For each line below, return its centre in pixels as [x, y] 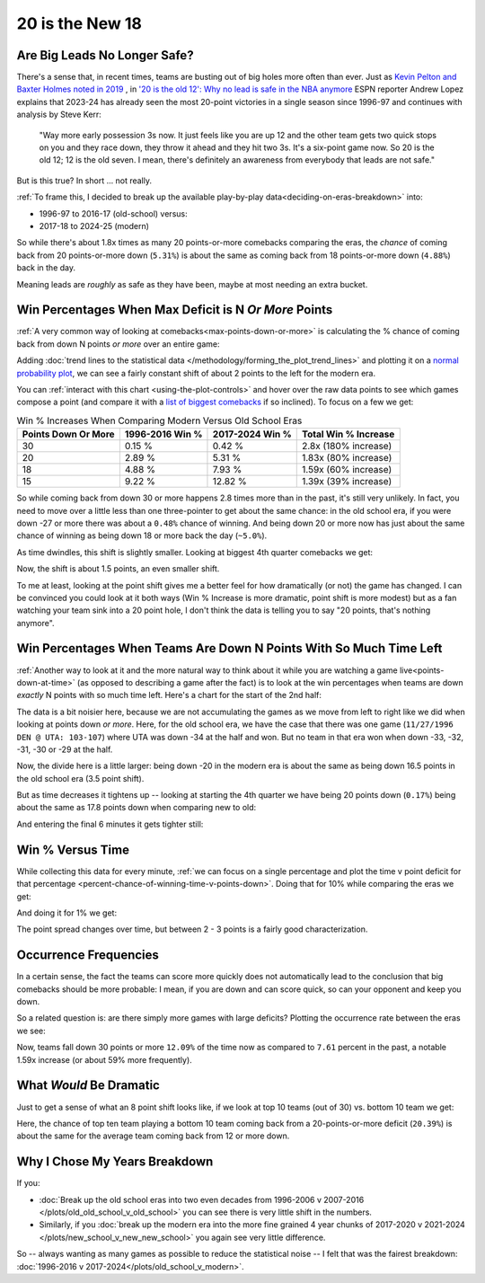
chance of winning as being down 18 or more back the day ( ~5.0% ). [142, 535]
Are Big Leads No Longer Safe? [105, 55]
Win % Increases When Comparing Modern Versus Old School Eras [159, 420]
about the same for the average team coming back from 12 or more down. [153, 1136]
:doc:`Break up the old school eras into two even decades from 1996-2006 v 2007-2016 [202, 1199]
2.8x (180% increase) [347, 447]
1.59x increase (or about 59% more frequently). [104, 1059]
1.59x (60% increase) [347, 470]
